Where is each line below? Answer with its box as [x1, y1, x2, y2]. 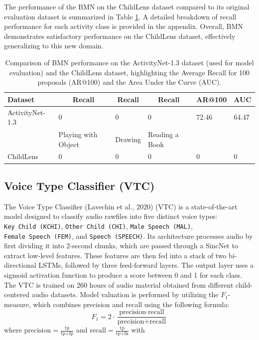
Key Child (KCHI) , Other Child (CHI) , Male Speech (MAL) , [4, 220, 193, 231]
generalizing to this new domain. [4, 40, 104, 51]
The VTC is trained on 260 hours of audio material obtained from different [4, 279, 234, 290]
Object [58, 139, 79, 149]
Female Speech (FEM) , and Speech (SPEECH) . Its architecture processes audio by [4, 230, 253, 241]
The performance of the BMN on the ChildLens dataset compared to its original [4, 1, 250, 11]
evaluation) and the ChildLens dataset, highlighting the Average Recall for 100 [9, 67, 250, 77]
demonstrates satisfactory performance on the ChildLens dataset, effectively [4, 30, 236, 41]
